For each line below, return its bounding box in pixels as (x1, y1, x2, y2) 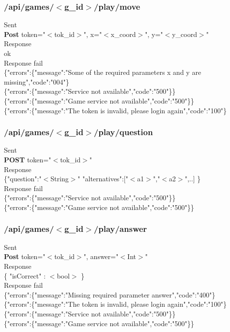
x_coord (110, 29, 136, 39)
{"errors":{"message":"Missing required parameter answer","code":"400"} (4, 289, 215, 299)
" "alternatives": (77, 174, 124, 184)
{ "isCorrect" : (4, 270, 46, 280)
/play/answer (93, 223, 147, 235)
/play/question (93, 126, 153, 138)
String (50, 174, 69, 184)
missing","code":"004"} (4, 76, 69, 87)
